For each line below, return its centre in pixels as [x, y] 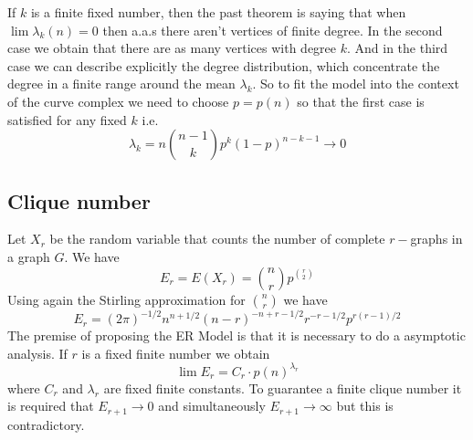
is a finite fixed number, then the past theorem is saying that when [218, 12]
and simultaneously [212, 406]
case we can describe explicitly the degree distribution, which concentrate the [224, 65]
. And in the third [398, 48]
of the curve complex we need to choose [118, 101]
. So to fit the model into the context [356, 84]
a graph [29, 256]
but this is [365, 406]
